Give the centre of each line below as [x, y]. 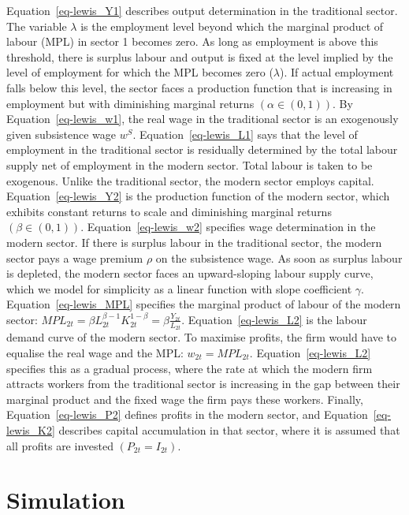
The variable [37, 26]
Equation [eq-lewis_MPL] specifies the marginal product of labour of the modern [204, 304]
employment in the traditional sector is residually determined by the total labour [202, 149]
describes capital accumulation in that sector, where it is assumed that [229, 429]
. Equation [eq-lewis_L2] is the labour [274, 319]
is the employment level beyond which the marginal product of [232, 26]
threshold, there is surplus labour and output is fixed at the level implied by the [200, 56]
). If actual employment [337, 72]
